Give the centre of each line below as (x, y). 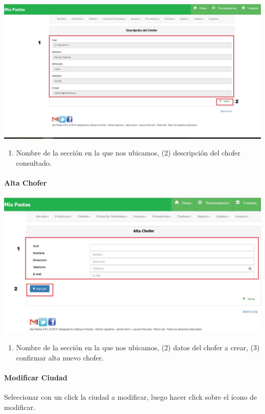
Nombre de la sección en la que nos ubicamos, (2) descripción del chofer (128, 153)
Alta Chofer (25, 183)
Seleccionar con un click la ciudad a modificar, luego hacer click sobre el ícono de (131, 397)
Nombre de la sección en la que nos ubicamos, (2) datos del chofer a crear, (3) (138, 347)
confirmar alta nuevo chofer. (60, 357)
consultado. (34, 163)
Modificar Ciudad (36, 378)
